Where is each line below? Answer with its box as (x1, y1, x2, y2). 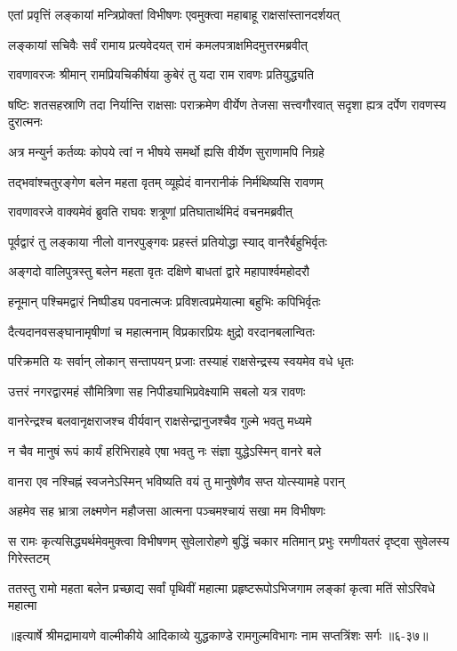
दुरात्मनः (8, 112, 43, 131)
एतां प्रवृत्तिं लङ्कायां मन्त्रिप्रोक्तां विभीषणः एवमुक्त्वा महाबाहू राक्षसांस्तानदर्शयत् (8, 5, 340, 23)
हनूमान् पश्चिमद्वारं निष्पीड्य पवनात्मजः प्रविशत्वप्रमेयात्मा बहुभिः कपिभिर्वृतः (8, 291, 321, 310)
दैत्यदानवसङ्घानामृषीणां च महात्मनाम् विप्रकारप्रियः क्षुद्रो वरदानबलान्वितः (8, 321, 315, 340)
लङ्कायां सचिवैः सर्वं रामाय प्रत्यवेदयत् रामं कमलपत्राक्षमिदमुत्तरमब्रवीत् (8, 35, 308, 53)
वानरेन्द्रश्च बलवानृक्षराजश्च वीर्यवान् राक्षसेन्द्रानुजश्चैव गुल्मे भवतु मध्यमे (8, 411, 312, 430)
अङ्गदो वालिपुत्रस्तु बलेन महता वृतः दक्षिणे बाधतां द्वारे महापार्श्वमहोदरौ (8, 262, 310, 281)
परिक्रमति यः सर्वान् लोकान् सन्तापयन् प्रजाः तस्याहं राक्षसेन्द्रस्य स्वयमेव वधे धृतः (8, 352, 354, 370)
